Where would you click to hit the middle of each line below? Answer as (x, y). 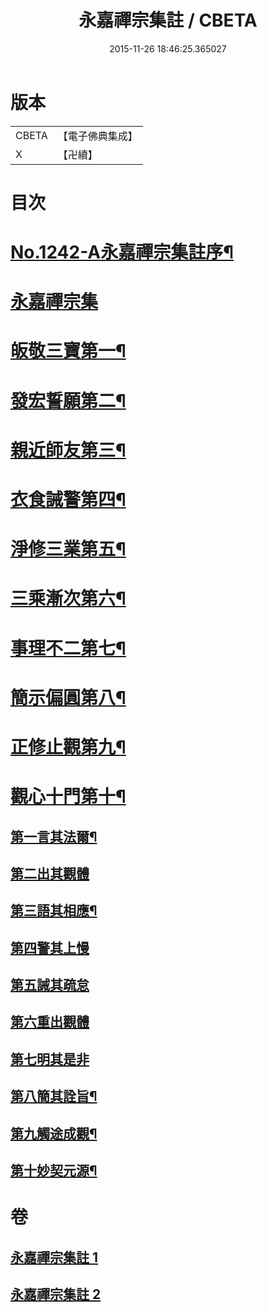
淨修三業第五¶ (68, 549)
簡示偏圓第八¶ (68, 697)
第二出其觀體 (50, 873)
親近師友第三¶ (68, 450)
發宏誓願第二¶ (68, 400)
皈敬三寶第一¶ (68, 351)
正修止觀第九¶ (68, 747)
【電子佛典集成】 (97, 136)
